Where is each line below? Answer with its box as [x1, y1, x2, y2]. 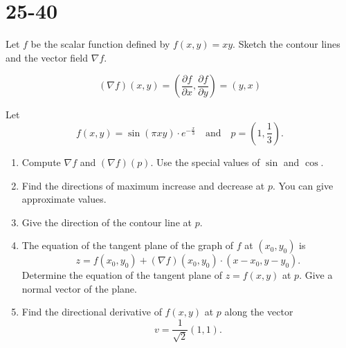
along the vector [224, 304, 293, 319]
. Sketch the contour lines [233, 37, 340, 51]
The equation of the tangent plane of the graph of [21, 238, 234, 253]
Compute [21, 154, 61, 169]
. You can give [273, 178, 334, 192]
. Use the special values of [150, 154, 260, 169]
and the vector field [6, 50, 89, 64]
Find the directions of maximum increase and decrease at [21, 178, 265, 192]
